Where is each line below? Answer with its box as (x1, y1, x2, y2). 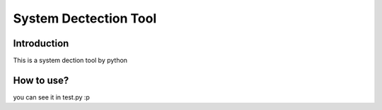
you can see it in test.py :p (13, 92, 90, 102)
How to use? (13, 74, 69, 86)
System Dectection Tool (13, 11, 157, 26)
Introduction (13, 37, 69, 49)
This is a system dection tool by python (13, 56, 127, 65)
